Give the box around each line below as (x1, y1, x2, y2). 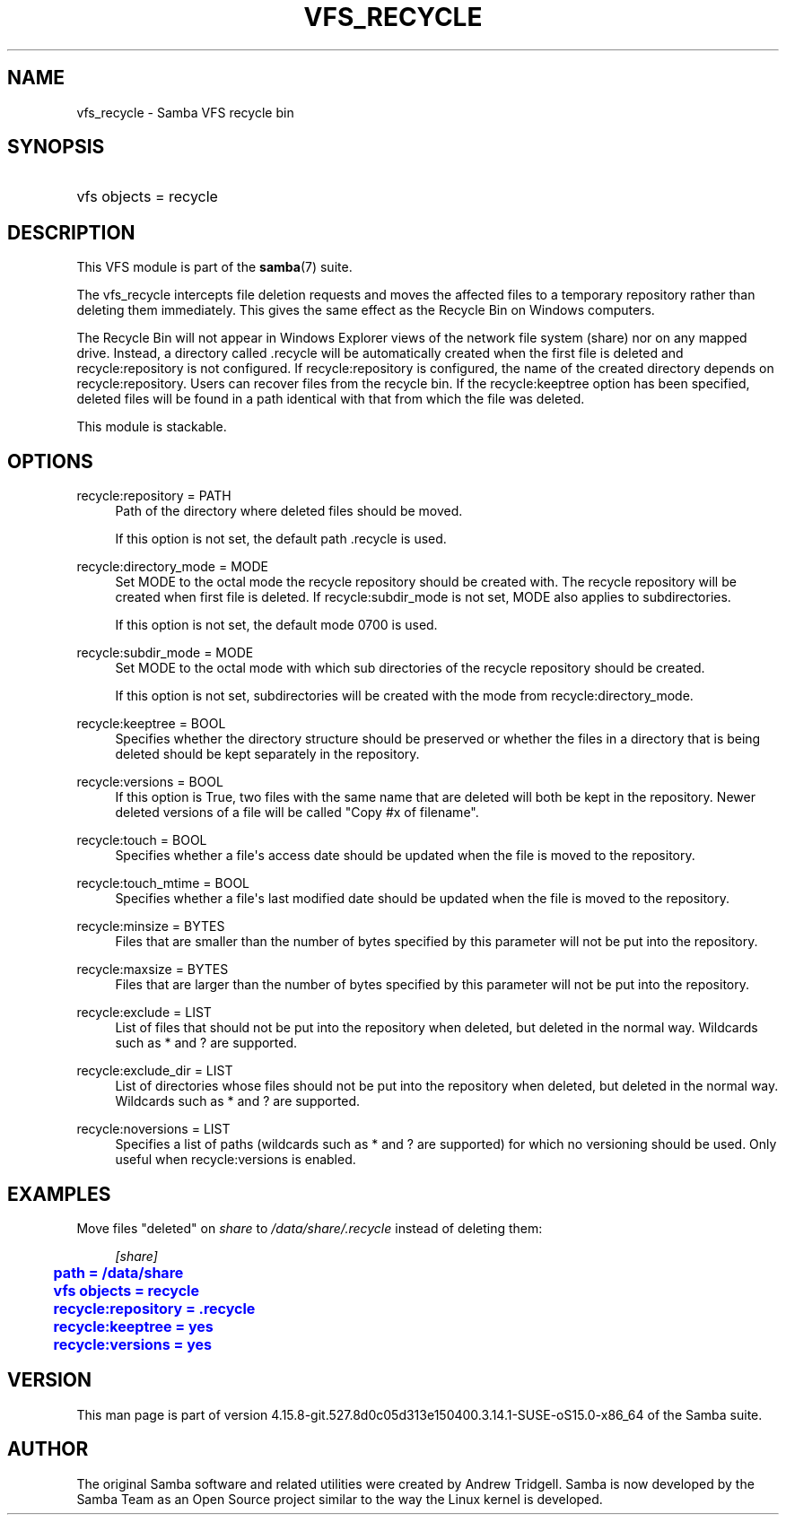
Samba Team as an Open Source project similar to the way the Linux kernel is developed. (76, 1491, 603, 1507)
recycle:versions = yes (53, 1335, 212, 1353)
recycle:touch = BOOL (76, 832, 207, 848)
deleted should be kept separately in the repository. (115, 746, 420, 762)
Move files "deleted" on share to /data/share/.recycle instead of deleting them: (76, 1220, 543, 1236)
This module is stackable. (76, 419, 227, 435)
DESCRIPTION (7, 221, 135, 244)
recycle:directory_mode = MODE (76, 559, 268, 575)
